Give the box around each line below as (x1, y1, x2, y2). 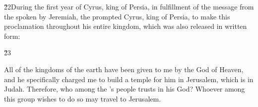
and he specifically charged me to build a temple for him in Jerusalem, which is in (4, 74, 254, 84)
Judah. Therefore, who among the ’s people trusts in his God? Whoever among (4, 84, 245, 94)
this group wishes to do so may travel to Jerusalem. (4, 93, 161, 104)
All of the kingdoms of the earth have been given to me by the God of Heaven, (4, 64, 244, 74)
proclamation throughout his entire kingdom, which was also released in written (4, 21, 247, 31)
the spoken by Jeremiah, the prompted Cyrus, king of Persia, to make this (4, 11, 230, 21)
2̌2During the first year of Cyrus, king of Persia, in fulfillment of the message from (4, 1, 254, 11)
